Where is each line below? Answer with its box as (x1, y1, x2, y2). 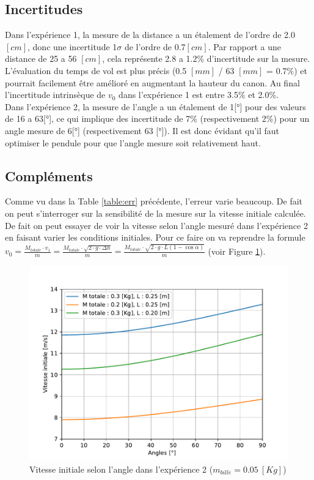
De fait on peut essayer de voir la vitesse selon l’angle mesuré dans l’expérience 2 (5, 219, 308, 231)
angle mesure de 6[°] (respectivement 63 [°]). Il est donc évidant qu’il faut (5, 124, 280, 137)
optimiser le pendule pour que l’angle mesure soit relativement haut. (5, 136, 261, 149)
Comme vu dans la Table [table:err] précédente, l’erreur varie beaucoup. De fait (5, 195, 303, 208)
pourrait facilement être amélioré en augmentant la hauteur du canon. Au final (5, 76, 300, 89)
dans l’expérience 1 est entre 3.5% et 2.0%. (119, 88, 279, 101)
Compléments (5, 166, 93, 185)
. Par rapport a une (208, 40, 281, 53)
